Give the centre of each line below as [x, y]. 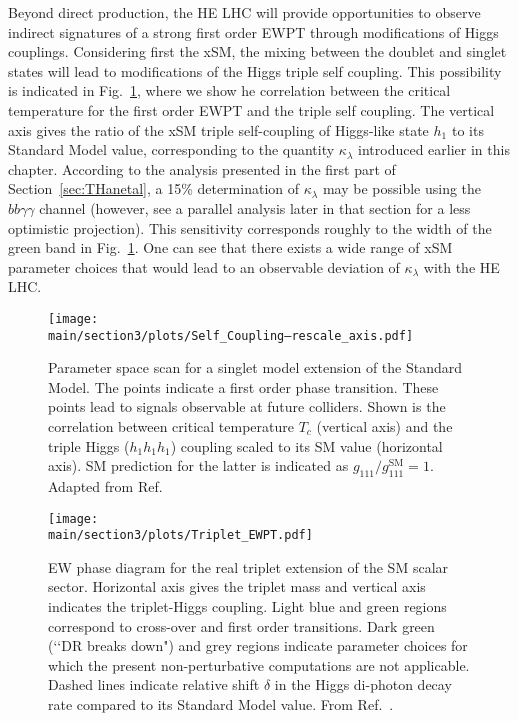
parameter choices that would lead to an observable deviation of [204, 266]
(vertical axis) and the [384, 426]
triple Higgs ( [89, 445]
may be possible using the [402, 188]
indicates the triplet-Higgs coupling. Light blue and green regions [247, 606]
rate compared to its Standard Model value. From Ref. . [221, 704]
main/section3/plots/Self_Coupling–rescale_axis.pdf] [231, 335]
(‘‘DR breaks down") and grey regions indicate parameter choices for [258, 645]
